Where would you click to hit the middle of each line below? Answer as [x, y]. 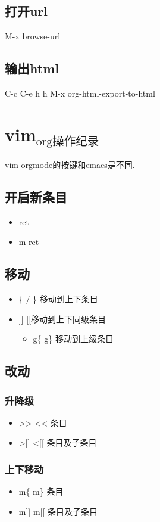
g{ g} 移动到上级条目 [73, 339]
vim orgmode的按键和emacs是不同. [70, 164]
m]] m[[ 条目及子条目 [58, 511]
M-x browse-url [33, 36]
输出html [32, 68]
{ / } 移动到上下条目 [58, 299]
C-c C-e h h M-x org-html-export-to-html [80, 93]
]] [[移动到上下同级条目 [62, 319]
